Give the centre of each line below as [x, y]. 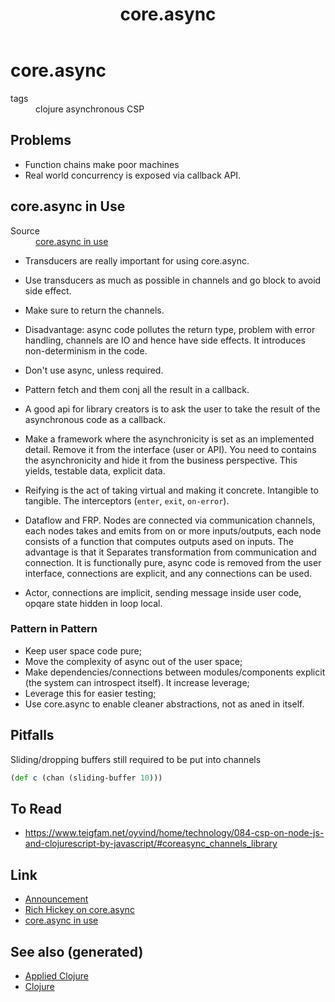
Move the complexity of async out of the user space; [133, 661]
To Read [36, 808]
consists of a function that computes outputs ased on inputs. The [159, 541]
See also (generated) [77, 951]
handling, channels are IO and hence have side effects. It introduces [165, 340]
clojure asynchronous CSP [90, 109]
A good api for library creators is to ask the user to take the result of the [172, 409]
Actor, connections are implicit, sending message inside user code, [163, 592]
